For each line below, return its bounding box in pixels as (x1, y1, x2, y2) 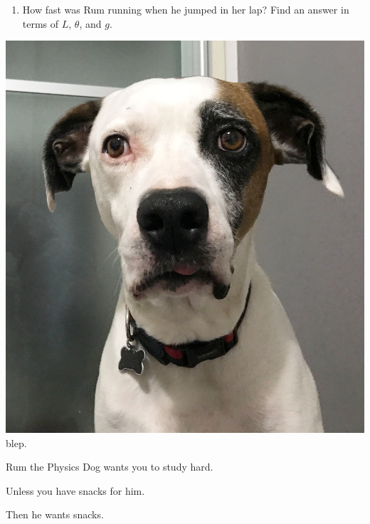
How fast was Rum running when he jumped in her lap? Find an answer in (22, 2, 349, 16)
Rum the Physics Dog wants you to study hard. (6, 459, 213, 474)
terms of (22, 16, 59, 31)
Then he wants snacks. (6, 507, 104, 522)
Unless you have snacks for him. (6, 483, 145, 498)
